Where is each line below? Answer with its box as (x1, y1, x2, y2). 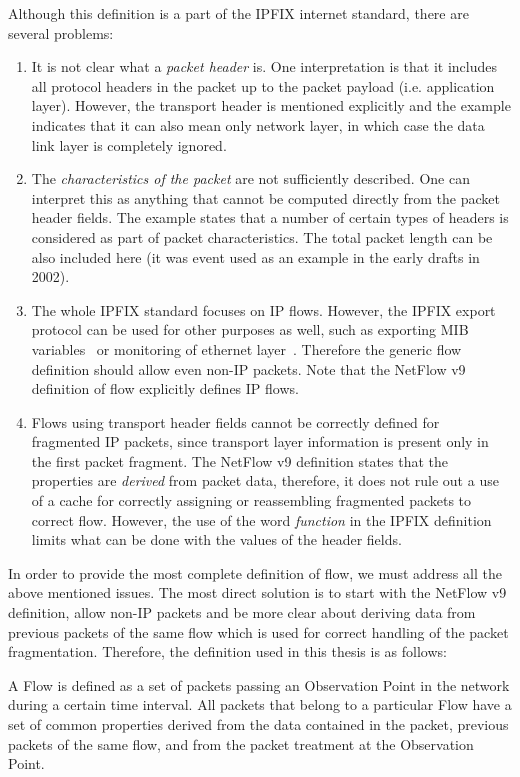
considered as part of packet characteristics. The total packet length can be (31, 226, 493, 247)
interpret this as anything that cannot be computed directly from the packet (31, 187, 500, 208)
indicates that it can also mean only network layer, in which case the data (31, 114, 485, 135)
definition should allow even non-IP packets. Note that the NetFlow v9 (31, 358, 466, 379)
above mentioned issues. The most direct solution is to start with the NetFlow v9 (8, 582, 507, 603)
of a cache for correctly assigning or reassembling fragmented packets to (31, 490, 472, 511)
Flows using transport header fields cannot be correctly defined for (31, 411, 440, 432)
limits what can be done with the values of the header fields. (31, 529, 402, 550)
